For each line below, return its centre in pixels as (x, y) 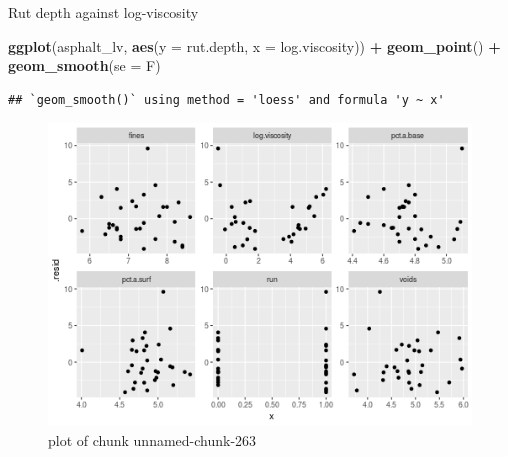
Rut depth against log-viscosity (103, 12)
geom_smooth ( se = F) (84, 65)
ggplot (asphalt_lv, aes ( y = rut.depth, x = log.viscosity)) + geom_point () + (254, 45)
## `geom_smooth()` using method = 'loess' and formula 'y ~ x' (226, 99)
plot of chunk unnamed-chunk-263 (152, 439)
